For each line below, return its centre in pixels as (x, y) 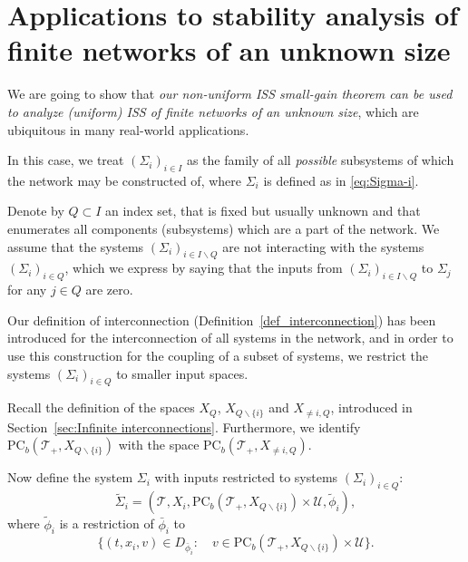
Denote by (36, 211)
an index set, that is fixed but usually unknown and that (263, 211)
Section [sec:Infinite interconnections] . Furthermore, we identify (184, 426)
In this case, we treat (66, 160)
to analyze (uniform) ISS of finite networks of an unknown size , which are (213, 111)
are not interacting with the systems (323, 246)
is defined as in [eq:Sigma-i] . (341, 180)
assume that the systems (76, 246)
